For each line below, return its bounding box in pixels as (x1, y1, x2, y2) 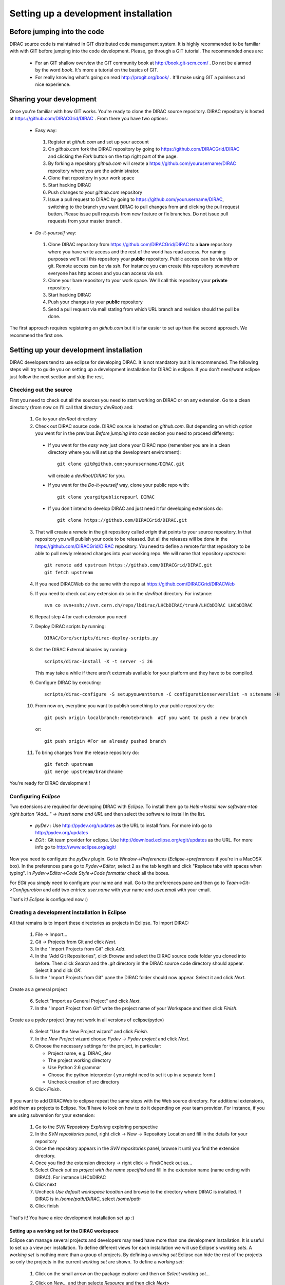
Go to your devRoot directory (35, 416, 97, 422)
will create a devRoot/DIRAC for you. (48, 472, 125, 479)
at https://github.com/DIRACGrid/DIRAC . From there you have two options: (9, 116, 168, 122)
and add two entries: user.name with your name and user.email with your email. (43, 887, 211, 893)
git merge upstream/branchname (44, 768, 123, 775)
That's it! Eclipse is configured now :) (9, 896, 88, 902)
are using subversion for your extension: (9, 1112, 95, 1118)
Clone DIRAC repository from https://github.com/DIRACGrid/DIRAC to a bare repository (48, 242, 233, 248)
